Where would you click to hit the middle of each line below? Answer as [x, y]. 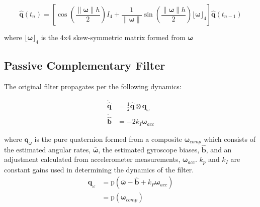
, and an [219, 149]
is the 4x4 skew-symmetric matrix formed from [113, 37]
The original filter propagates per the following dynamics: [93, 86]
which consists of [230, 139]
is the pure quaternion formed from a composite [108, 139]
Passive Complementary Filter [85, 65]
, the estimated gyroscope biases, [149, 149]
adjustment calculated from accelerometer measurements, [92, 159]
